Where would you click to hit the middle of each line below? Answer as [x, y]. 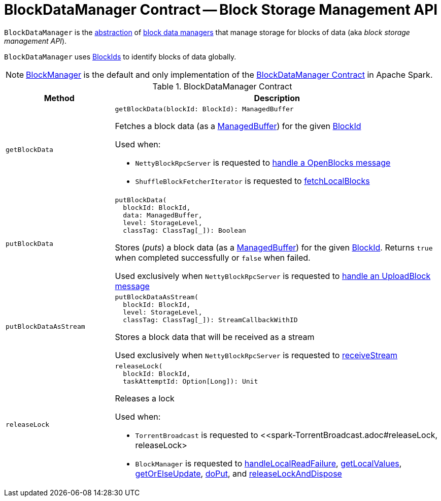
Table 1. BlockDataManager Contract [222, 86]
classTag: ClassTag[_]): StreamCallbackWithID [210, 320]
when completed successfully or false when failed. [213, 257]
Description [277, 98]
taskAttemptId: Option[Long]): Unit [191, 381]
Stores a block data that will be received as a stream [215, 337]
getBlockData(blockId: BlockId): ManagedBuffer [204, 109]
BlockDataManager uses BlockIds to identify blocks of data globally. [120, 56]
